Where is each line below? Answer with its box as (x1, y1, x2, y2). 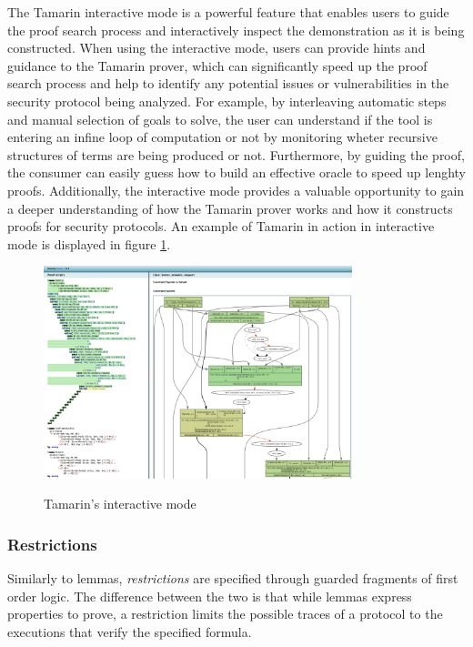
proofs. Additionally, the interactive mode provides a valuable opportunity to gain (7, 180, 465, 199)
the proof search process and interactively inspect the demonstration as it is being (7, 20, 465, 39)
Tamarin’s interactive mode (44, 494, 196, 513)
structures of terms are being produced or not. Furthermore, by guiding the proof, (7, 145, 465, 164)
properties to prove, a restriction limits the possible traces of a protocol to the (7, 604, 443, 623)
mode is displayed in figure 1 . (7, 234, 171, 253)
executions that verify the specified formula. (7, 622, 252, 641)
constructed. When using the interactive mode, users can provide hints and (7, 38, 426, 57)
